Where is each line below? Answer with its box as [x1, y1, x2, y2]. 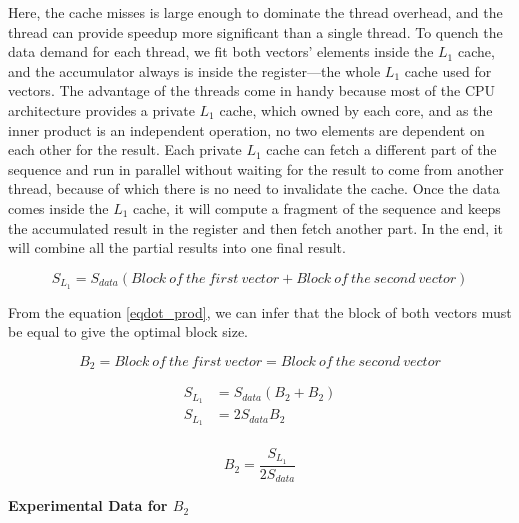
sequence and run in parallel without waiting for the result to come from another [8, 158, 504, 179]
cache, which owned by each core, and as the [219, 99, 493, 120]
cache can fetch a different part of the [266, 139, 497, 160]
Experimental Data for [8, 495, 168, 516]
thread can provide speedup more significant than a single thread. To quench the [8, 21, 503, 42]
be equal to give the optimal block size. [8, 321, 249, 342]
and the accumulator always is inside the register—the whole [8, 60, 381, 81]
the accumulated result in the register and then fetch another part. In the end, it [8, 217, 504, 238]
